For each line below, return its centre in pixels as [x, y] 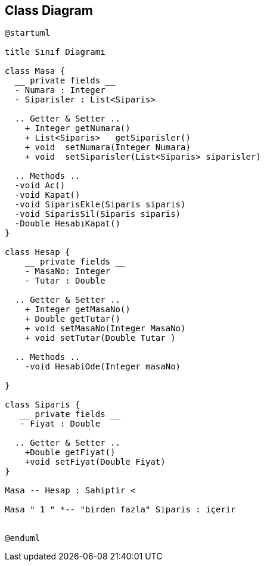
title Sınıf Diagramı [55, 52]
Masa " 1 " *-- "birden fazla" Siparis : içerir [120, 510]
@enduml [23, 538]
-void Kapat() [47, 195]
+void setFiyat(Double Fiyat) [95, 462]
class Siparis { [43, 405]
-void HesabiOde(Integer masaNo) [103, 367]
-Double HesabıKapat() [67, 224]
